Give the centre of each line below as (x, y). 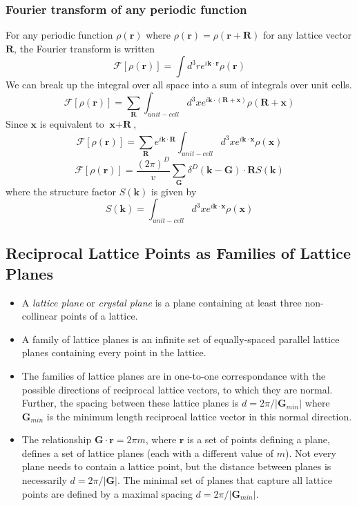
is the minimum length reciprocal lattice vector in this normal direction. (199, 416)
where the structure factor (61, 191)
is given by (174, 191)
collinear (40, 316)
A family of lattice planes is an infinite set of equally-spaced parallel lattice (181, 339)
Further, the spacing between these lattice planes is (130, 403)
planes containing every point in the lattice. (114, 352)
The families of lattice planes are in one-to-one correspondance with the (174, 375)
